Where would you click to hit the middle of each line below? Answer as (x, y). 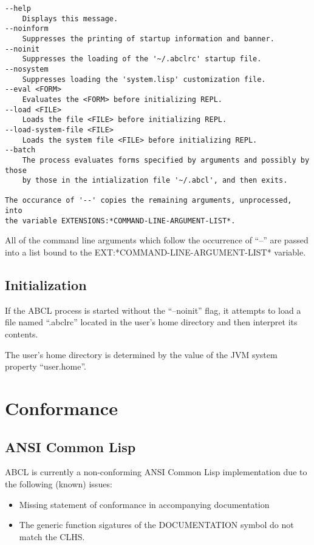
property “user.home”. (46, 366)
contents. (22, 334)
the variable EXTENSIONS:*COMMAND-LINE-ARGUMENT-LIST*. (120, 221)
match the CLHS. (52, 536)
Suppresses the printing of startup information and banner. (148, 39)
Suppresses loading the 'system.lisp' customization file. (144, 79)
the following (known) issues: (59, 483)
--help (18, 8)
